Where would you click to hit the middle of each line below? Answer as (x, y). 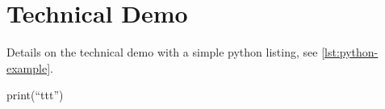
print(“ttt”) (35, 95)
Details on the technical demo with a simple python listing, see (162, 52)
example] (29, 67)
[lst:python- (350, 52)
